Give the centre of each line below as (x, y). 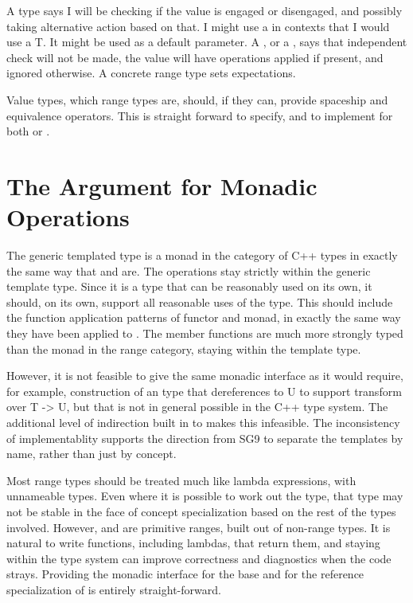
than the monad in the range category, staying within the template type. (184, 348)
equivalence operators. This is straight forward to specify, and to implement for (200, 115)
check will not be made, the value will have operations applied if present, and (195, 57)
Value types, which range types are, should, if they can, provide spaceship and (197, 99)
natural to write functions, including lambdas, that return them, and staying (193, 543)
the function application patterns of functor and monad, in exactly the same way (204, 317)
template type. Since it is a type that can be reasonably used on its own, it (189, 286)
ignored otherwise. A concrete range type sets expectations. (151, 73)
